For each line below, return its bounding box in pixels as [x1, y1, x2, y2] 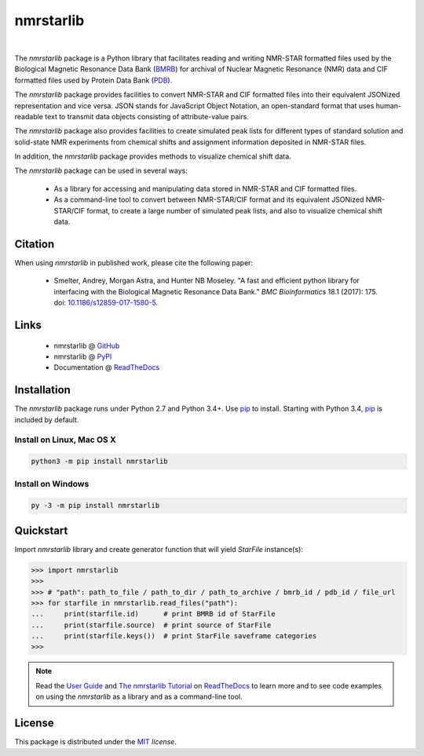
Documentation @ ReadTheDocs [53, 363, 160, 372]
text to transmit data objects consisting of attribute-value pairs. [44, 111, 249, 121]
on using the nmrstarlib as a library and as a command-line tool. [35, 692, 243, 702]
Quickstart [14, 524, 68, 537]
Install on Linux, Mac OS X [14, 434, 117, 445]
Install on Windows [14, 479, 90, 490]
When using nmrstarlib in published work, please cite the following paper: [14, 257, 254, 267]
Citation [14, 237, 55, 250]
